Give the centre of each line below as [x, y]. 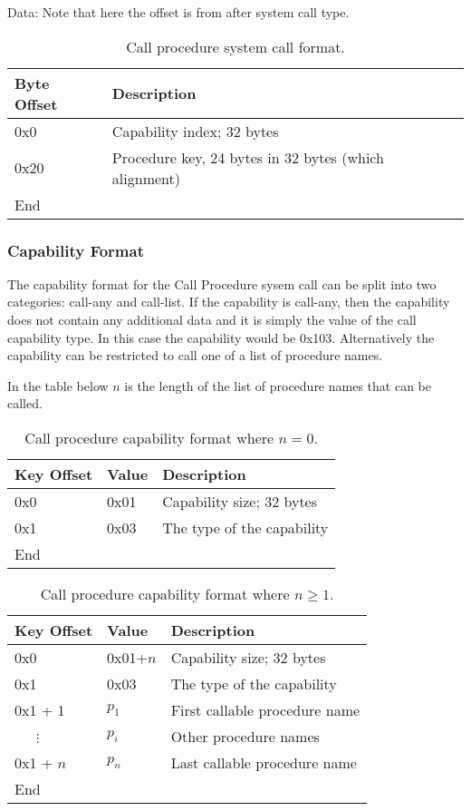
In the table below [58, 385]
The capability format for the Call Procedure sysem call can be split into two [222, 283]
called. [25, 403]
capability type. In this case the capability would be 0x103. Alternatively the [221, 337]
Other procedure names [245, 736]
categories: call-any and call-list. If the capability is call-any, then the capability [229, 302]
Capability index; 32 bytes [195, 131]
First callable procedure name [265, 709]
